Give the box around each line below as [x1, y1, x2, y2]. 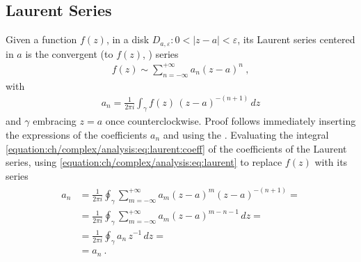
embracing [33, 114, 77, 128]
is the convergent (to [25, 46, 113, 61]
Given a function [6, 32, 77, 47]
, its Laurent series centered [237, 32, 355, 47]
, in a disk [106, 32, 150, 47]
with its [314, 155, 348, 169]
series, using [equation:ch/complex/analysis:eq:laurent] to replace [6, 155, 282, 169]
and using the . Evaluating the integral [163, 128, 329, 142]
